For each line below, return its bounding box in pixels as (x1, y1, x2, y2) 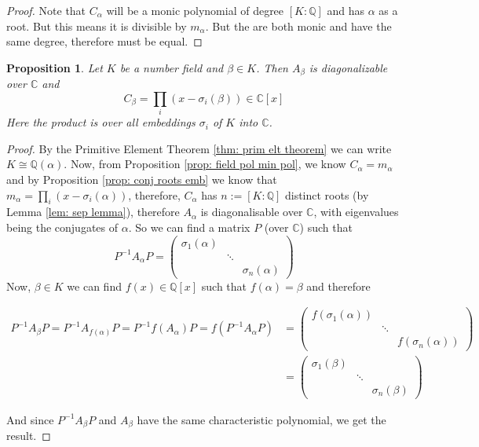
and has (327, 2, 365, 18)
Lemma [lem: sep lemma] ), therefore (6, 203, 180, 220)
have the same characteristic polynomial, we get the (137, 411, 386, 427)
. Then (256, 59, 288, 75)
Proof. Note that (6, 2, 86, 18)
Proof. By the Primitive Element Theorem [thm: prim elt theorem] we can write (6, 140, 392, 156)
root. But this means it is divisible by (6, 17, 187, 34)
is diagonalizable (309, 59, 388, 75)
